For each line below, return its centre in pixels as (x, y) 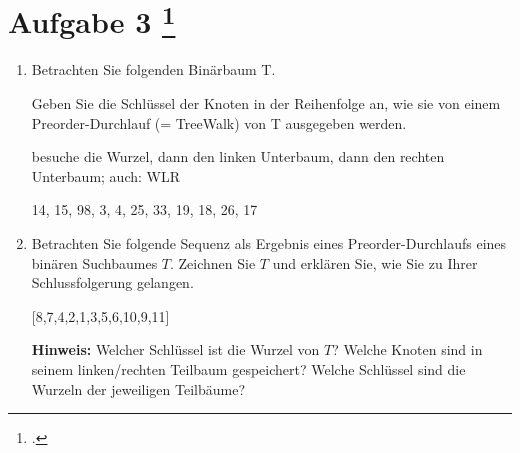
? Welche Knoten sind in (407, 349)
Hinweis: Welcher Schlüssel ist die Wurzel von (175, 349)
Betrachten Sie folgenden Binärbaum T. (153, 69)
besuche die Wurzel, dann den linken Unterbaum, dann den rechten (238, 156)
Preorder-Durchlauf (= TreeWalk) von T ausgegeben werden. (219, 122)
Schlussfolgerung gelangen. (112, 282)
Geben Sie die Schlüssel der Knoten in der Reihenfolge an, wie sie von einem (266, 103)
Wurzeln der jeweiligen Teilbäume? (138, 388)
